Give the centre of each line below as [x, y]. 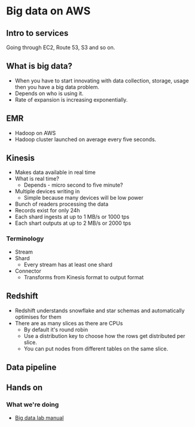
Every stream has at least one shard [68, 264]
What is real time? [37, 179]
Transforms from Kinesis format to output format [84, 277]
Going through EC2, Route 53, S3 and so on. [61, 47]
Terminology [25, 239]
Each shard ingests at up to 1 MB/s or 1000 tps [72, 217]
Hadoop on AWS [35, 133]
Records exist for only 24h [47, 211]
